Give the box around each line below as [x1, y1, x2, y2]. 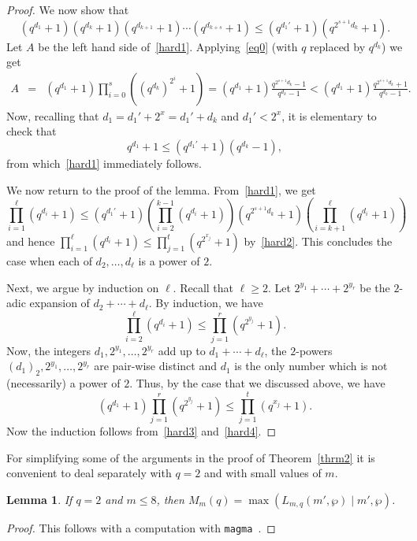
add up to [158, 342, 206, 358]
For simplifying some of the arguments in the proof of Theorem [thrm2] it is [6, 449, 375, 465]
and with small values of [203, 465, 322, 481]
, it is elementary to [281, 107, 377, 124]
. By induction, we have [148, 295, 263, 311]
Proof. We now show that [6, 2, 129, 17]
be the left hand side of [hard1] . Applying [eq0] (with [38, 38, 298, 54]
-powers [296, 342, 333, 358]
